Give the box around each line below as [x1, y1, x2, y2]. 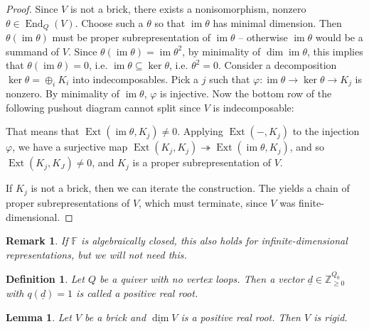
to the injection [292, 124, 360, 139]
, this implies [306, 43, 363, 58]
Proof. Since [6, 1, 58, 16]
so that [154, 15, 186, 30]
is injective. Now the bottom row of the [160, 86, 332, 101]
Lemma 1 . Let [6, 310, 72, 325]
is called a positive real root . [76, 286, 198, 301]
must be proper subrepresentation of [52, 30, 211, 45]
